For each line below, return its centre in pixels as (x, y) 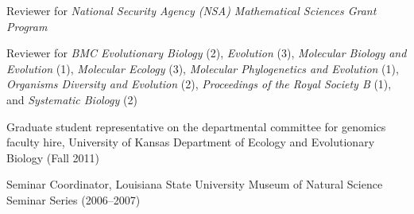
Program (27, 26)
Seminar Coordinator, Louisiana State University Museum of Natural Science (195, 184)
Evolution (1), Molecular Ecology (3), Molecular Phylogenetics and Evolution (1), (203, 68)
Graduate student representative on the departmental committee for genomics (196, 126)
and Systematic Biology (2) (72, 99)
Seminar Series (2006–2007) (74, 199)
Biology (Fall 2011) (53, 157)
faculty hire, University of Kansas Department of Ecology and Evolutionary (191, 142)
